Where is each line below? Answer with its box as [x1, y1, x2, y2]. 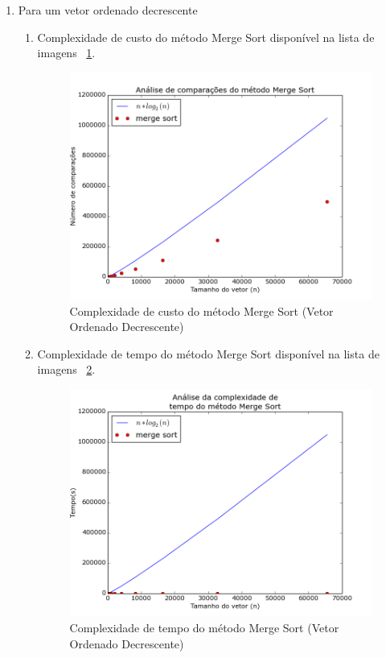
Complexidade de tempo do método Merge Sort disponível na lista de [37, 345, 380, 362]
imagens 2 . [37, 361, 96, 378]
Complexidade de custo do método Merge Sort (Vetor [69, 302, 334, 319]
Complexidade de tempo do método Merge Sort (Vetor [69, 619, 339, 635]
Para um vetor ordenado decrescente [18, 2, 198, 18]
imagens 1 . [37, 44, 96, 61]
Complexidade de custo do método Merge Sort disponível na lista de [37, 28, 375, 45]
